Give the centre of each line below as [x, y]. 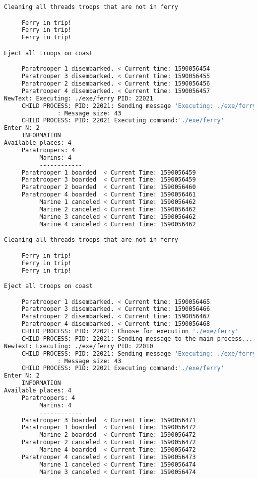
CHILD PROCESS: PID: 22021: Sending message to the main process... [137, 338]
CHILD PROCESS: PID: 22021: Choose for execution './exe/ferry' [130, 332]
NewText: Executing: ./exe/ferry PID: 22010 [79, 346]
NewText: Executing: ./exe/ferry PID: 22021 [79, 98]
